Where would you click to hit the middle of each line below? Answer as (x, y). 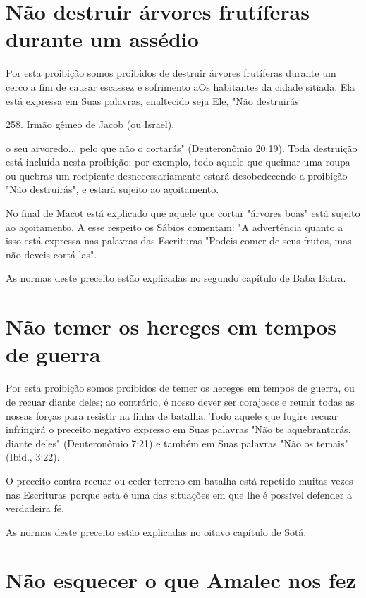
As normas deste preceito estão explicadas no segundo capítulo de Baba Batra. (176, 278)
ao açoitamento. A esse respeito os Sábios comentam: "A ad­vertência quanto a (175, 226)
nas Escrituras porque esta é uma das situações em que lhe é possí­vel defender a (179, 494)
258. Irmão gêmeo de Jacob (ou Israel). (90, 124)
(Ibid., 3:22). (33, 457)
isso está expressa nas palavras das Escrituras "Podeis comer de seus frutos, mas (179, 241)
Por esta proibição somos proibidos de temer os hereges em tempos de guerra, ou (180, 388)
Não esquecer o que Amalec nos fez (181, 580)
